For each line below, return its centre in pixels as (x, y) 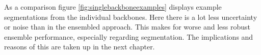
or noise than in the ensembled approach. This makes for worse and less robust (127, 27)
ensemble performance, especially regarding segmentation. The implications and (129, 36)
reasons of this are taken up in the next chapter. (80, 47)
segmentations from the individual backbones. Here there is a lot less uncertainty (131, 17)
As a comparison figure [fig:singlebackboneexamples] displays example (113, 7)
